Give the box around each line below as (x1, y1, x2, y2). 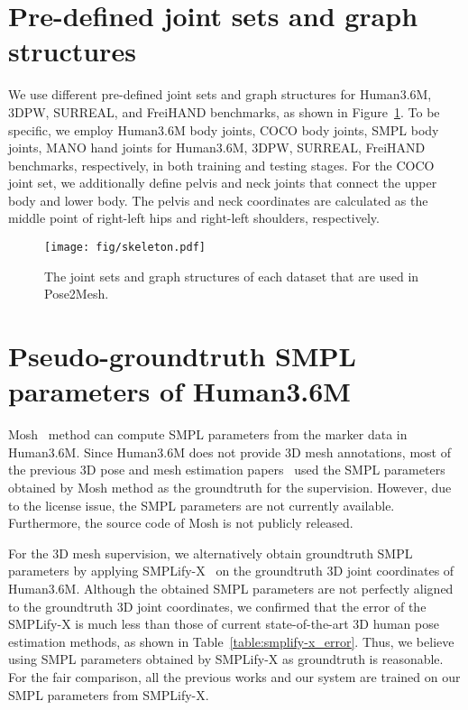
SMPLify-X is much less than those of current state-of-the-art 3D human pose (8, 614, 439, 633)
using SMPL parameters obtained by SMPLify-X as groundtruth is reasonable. (8, 650, 444, 669)
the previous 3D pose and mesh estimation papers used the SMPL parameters (8, 460, 445, 479)
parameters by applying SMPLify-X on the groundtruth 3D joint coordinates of (8, 561, 454, 580)
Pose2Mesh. (44, 284, 109, 303)
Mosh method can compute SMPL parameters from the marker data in (8, 425, 408, 444)
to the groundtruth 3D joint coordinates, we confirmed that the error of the (8, 596, 427, 615)
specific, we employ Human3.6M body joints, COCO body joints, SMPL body (8, 120, 439, 139)
